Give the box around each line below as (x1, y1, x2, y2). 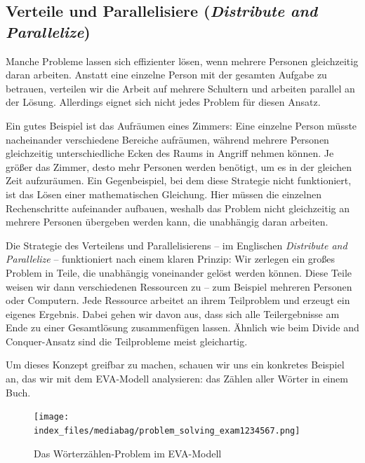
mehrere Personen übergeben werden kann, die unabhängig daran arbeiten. (6, 214, 328, 229)
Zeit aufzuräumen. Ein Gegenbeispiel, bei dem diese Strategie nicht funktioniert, (6, 173, 352, 188)
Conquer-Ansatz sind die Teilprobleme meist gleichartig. (6, 333, 248, 348)
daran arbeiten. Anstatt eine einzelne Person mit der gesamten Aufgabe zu (6, 67, 327, 82)
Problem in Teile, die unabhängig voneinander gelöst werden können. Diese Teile (6, 265, 352, 279)
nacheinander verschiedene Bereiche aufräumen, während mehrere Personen (6, 132, 329, 146)
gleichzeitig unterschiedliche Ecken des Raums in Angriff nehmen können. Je (6, 146, 334, 160)
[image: (34, 412, 69, 422)
